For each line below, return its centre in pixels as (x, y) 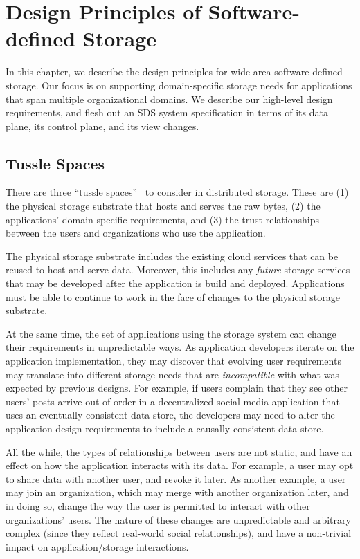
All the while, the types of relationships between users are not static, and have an (179, 451)
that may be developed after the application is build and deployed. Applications (175, 283)
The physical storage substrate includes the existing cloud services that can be (172, 256)
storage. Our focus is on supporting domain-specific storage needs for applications (179, 85)
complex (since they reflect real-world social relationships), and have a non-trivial (179, 533)
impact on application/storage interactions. (97, 546)
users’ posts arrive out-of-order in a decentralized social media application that (173, 401)
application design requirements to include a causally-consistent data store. (165, 428)
